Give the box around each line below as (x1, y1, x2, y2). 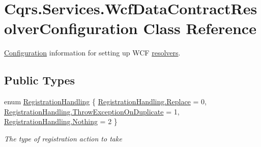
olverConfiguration (4, 18, 138, 39)
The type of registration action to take (4, 133, 122, 143)
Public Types (4, 72, 75, 88)
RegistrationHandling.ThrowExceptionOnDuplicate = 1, (4, 106, 180, 116)
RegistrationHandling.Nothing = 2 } (4, 116, 118, 127)
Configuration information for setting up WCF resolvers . (4, 47, 181, 58)
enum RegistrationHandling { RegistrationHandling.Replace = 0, (4, 96, 207, 107)
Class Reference (143, 18, 256, 39)
